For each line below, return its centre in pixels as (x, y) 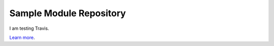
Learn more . (22, 37)
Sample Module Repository (68, 13)
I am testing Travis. (29, 28)
